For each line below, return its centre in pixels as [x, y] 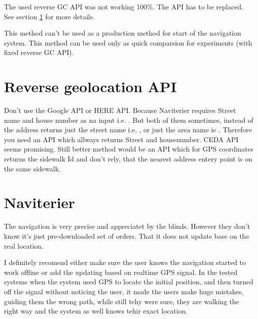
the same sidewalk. [32, 168]
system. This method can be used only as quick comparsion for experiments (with [128, 42]
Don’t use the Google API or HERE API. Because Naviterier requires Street [120, 110]
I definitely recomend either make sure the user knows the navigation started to [125, 262]
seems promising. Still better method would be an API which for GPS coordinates [129, 149]
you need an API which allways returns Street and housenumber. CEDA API [121, 139]
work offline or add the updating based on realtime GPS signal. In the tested [121, 272]
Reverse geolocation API [90, 86]
